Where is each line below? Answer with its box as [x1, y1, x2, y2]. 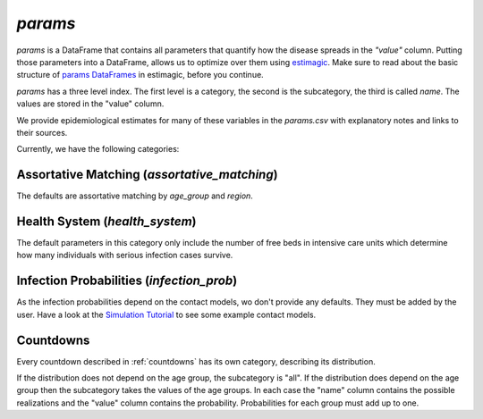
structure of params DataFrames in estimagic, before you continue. [16, 70, 264, 80]
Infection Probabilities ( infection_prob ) [16, 273, 238, 289]
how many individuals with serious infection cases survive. [16, 250, 233, 261]
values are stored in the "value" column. [16, 98, 165, 109]
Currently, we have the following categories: [16, 144, 180, 155]
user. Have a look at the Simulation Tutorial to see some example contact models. [16, 309, 317, 320]
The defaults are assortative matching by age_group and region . [16, 190, 254, 201]
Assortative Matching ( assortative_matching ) [16, 167, 278, 182]
